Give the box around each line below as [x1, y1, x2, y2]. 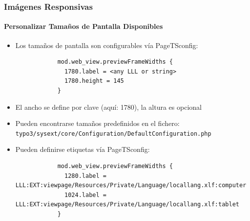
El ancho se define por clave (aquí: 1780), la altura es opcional [15, 101, 202, 112]
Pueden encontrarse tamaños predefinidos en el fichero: [15, 118, 180, 128]
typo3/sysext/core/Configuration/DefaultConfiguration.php [15, 130, 211, 137]
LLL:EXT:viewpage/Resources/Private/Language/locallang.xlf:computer [15, 182, 247, 189]
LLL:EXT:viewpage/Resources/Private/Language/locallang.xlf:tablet [15, 201, 239, 208]
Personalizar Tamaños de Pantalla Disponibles [4, 21, 163, 31]
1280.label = [64, 172, 106, 179]
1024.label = [64, 191, 106, 198]
